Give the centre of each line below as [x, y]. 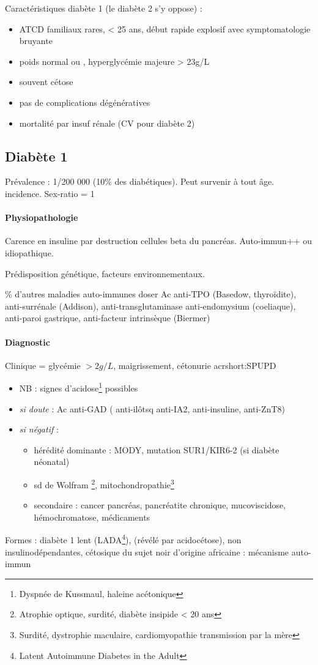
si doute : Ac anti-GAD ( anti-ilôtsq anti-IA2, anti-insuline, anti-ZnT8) [152, 408]
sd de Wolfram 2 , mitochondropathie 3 [104, 483]
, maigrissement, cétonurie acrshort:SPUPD [195, 365]
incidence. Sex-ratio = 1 [50, 193]
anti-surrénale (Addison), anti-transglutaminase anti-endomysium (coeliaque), [150, 306]
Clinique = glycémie [43, 365]
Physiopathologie [42, 217]
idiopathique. [29, 252]
